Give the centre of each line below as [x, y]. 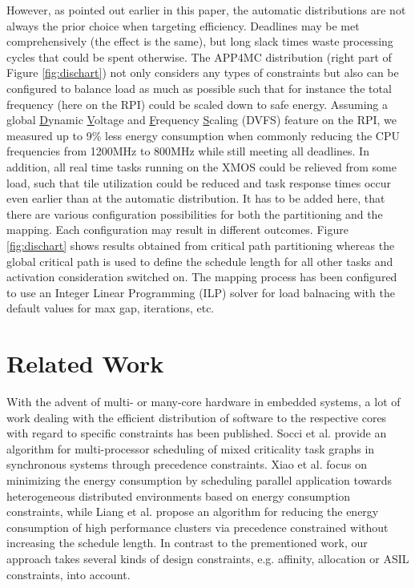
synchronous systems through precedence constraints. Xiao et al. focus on [187, 464]
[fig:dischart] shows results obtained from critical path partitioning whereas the [201, 245]
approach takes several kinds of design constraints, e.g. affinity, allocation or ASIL [208, 558]
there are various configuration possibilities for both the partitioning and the [195, 213]
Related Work [85, 363]
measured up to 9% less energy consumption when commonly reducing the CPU [203, 135]
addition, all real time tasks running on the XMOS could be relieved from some [201, 166]
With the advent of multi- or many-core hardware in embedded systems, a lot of [203, 401]
